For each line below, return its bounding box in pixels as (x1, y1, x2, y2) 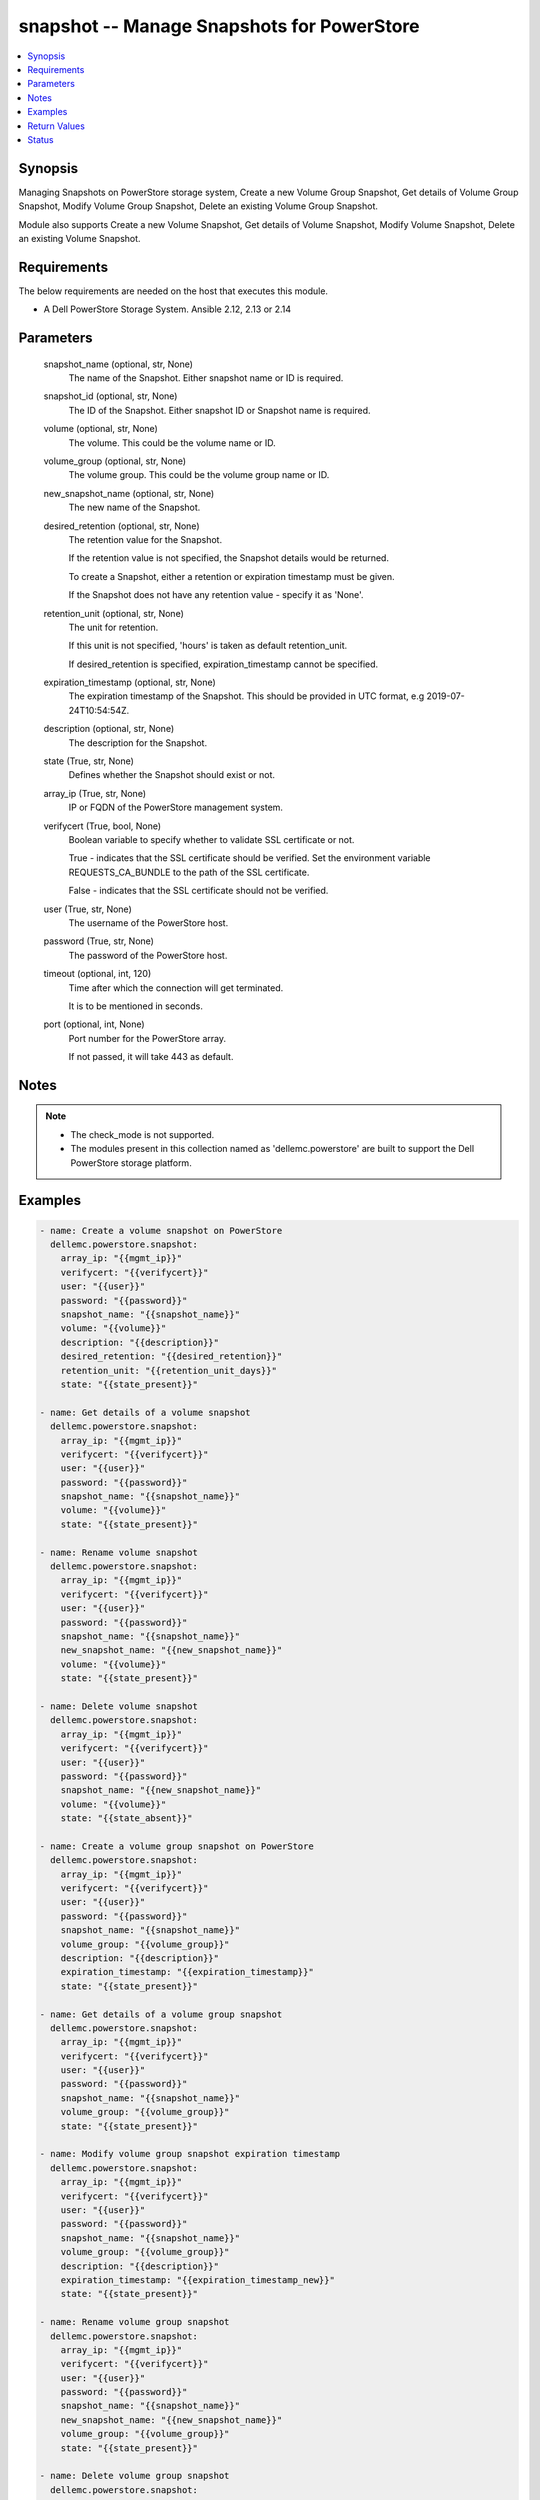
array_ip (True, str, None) (43, 787, 147, 799)
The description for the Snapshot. (68, 736, 208, 749)
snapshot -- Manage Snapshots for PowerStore (18, 15, 420, 37)
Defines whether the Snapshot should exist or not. (68, 769, 275, 781)
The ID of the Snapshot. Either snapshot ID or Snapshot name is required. (68, 404, 371, 416)
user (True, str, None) (43, 903, 132, 915)
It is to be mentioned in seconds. (68, 1000, 204, 1012)
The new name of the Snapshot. (68, 501, 201, 514)
